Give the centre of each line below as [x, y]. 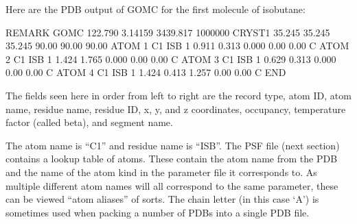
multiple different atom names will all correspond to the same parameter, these [172, 185]
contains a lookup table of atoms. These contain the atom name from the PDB [172, 159]
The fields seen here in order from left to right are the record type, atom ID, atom [178, 95]
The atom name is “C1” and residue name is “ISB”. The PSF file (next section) [173, 145]
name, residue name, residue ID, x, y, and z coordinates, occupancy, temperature [176, 109]
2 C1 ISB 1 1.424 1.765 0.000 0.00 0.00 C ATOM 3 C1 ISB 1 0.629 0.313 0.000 [171, 59]
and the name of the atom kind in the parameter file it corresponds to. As [161, 172]
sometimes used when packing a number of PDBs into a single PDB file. [158, 212]
